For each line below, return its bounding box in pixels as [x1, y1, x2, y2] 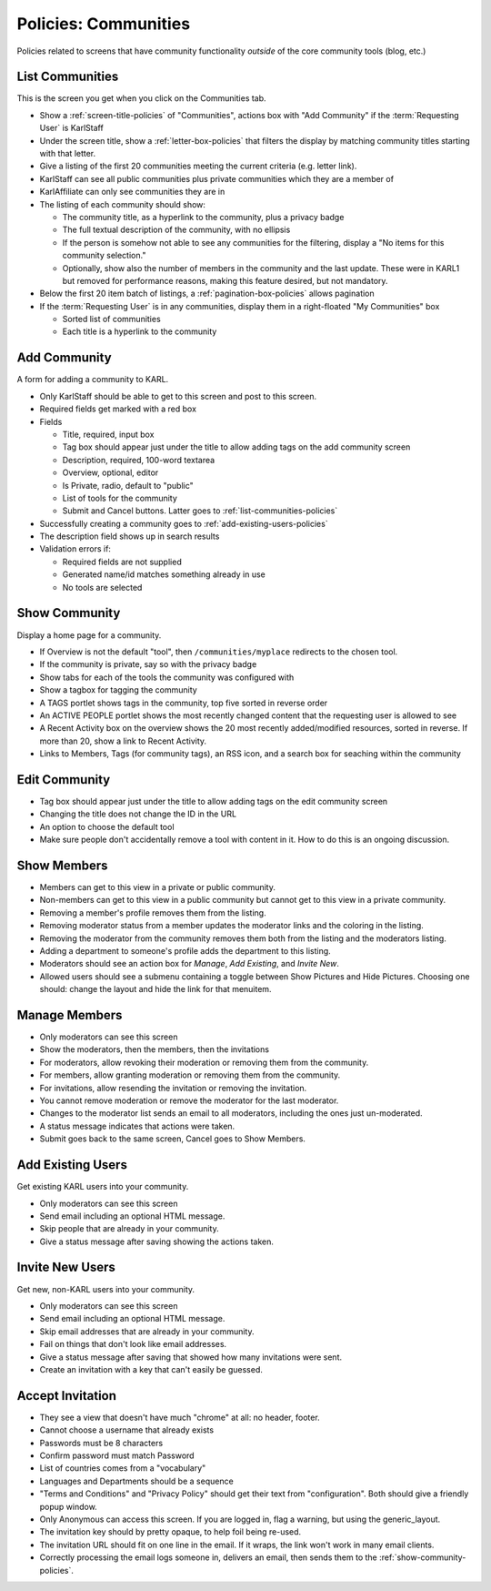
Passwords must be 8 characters [39, 1437, 164, 1448]
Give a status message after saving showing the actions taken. [39, 1236, 275, 1247]
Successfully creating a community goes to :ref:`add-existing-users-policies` [39, 518, 328, 529]
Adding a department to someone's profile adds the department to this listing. [39, 946, 331, 956]
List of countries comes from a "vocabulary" [39, 1463, 206, 1474]
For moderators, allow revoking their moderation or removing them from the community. [39, 1057, 369, 1068]
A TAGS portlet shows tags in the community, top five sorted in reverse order [39, 697, 328, 708]
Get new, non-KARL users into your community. [16, 1283, 195, 1294]
